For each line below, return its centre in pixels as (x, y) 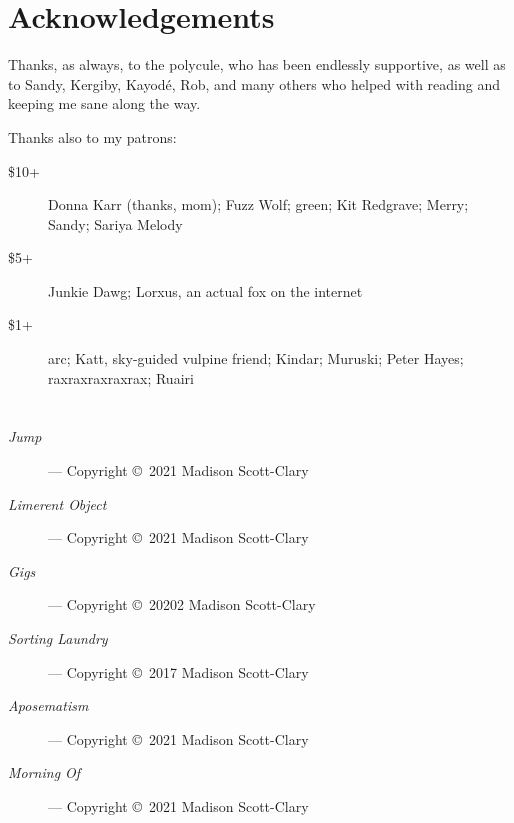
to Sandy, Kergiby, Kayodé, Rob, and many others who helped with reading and (254, 83)
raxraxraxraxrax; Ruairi (121, 377)
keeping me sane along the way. (104, 103)
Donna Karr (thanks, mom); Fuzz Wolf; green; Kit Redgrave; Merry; (258, 204)
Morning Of (44, 772)
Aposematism (48, 705)
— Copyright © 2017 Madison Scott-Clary (178, 671)
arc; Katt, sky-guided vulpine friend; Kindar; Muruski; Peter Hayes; (256, 358)
